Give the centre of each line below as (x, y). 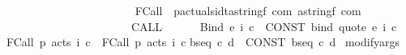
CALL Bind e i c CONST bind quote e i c (264, 26)
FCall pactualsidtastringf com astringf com (248, 10)
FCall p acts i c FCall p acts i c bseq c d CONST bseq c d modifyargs (203, 42)
